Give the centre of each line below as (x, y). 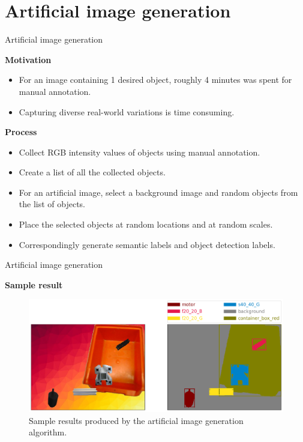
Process (21, 132)
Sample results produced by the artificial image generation (136, 420)
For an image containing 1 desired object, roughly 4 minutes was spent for (155, 80)
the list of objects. (52, 204)
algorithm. (48, 432)
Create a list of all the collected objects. (92, 172)
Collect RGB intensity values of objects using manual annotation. (139, 152)
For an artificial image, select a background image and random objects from (158, 192)
